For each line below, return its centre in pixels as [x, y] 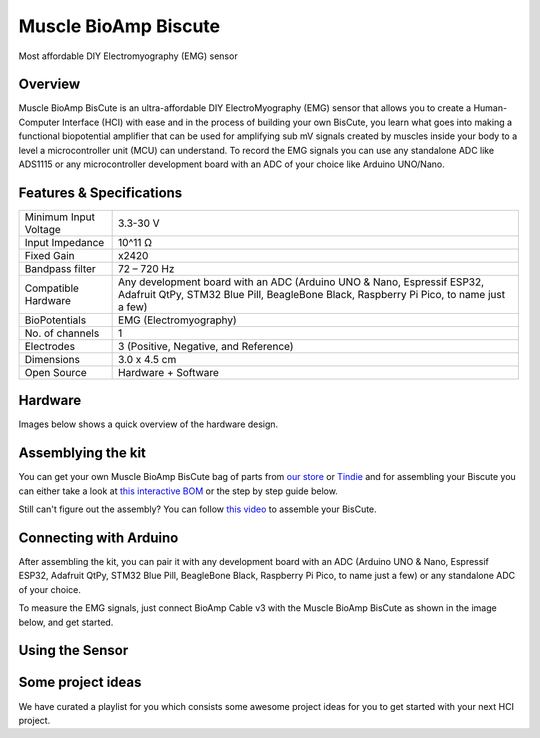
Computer [39, 122]
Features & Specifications [100, 192]
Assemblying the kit [82, 453]
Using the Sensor [73, 650]
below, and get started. [66, 622]
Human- [490, 108]
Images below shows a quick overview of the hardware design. [148, 424]
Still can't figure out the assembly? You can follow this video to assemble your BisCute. [197, 509]
